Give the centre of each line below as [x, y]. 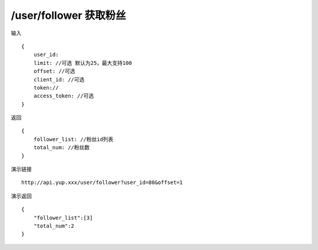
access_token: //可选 [64, 96]
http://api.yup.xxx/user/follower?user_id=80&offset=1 [102, 182]
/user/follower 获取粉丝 [68, 15]
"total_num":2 [54, 226]
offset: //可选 [54, 71]
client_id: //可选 [59, 79]
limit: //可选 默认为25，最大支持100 [83, 63]
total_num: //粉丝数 [62, 148]
